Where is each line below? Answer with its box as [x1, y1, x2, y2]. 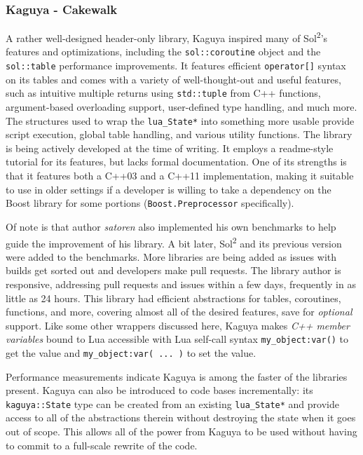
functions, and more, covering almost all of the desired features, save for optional [6, 304, 352, 319]
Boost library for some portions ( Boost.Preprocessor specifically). [6, 196, 294, 210]
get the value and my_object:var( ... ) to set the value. [6, 345, 256, 360]
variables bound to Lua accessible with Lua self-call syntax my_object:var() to [6, 332, 349, 346]
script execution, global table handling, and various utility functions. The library [6, 127, 352, 142]
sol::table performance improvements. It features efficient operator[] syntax [6, 58, 346, 73]
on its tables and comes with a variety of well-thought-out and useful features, [6, 72, 341, 86]
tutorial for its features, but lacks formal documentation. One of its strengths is [6, 154, 347, 169]
